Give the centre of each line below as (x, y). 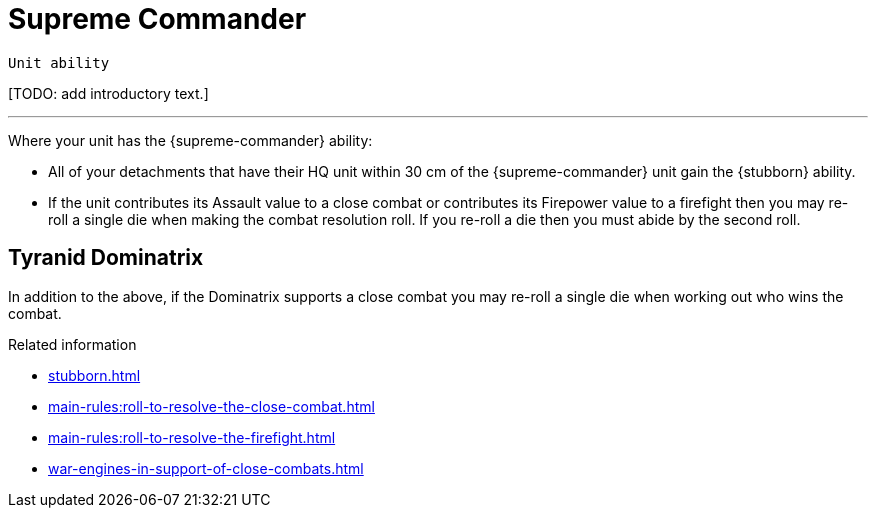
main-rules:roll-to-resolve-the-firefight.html (192, 437)
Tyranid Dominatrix (106, 258)
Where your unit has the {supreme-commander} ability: (190, 140)
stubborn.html (94, 375)
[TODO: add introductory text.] (108, 93)
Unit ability (59, 62)
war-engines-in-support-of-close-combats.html (206, 468)
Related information (72, 344)
